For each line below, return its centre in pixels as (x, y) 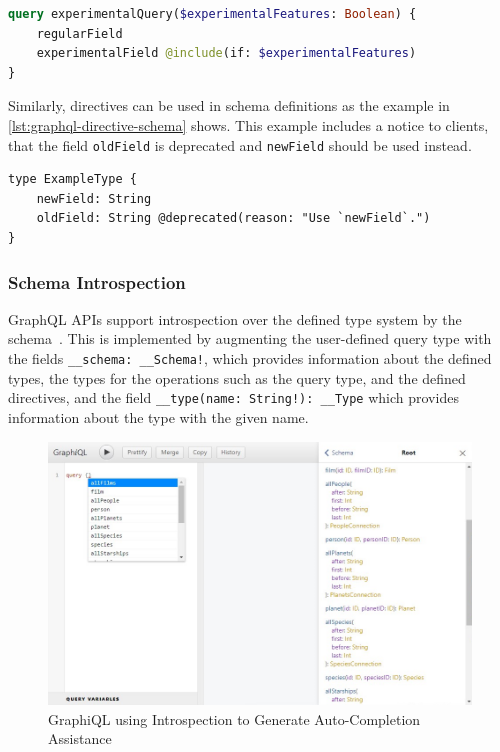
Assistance (80, 738)
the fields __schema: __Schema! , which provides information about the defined (250, 358)
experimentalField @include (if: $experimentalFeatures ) (226, 53)
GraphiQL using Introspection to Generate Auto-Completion (234, 718)
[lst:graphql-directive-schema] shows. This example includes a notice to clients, (248, 124)
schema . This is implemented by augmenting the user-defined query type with (250, 338)
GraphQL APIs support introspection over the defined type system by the (235, 318)
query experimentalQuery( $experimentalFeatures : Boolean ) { (212, 14)
